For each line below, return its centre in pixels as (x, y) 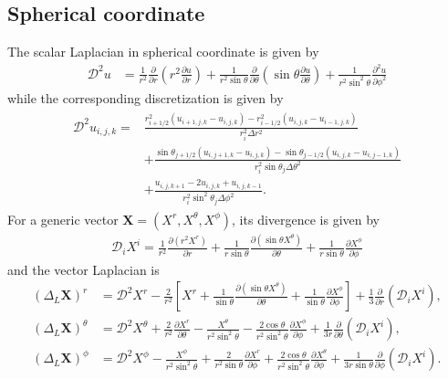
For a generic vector (63, 219)
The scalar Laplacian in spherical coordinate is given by (163, 52)
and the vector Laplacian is (83, 269)
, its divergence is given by (306, 219)
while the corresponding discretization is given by (146, 97)
